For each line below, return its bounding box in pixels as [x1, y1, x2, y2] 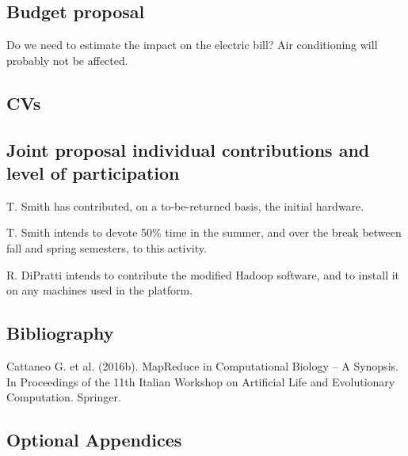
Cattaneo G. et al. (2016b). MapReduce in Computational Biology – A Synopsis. [6, 357, 398, 374]
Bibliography [6, 321, 114, 345]
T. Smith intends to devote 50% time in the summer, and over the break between [6, 224, 402, 241]
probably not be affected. [6, 51, 128, 68]
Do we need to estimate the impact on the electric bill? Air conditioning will [6, 36, 378, 53]
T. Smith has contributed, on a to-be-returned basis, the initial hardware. [6, 197, 364, 214]
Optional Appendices [6, 427, 182, 452]
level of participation [6, 160, 180, 184]
